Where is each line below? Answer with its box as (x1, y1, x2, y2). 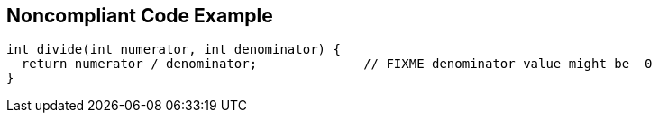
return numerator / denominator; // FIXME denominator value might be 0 (21, 56, 653, 72)
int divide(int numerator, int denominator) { (6, 42, 341, 57)
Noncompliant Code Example (6, 4, 273, 27)
